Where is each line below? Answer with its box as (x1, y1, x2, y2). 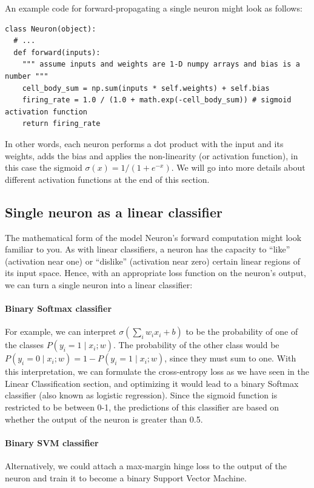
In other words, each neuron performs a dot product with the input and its (5, 137, 284, 150)
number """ (5, 71, 48, 81)
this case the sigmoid (5, 161, 82, 174)
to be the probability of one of (185, 325, 298, 338)
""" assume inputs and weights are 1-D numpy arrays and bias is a (22, 60, 300, 69)
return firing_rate (22, 119, 101, 128)
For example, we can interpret (5, 325, 116, 338)
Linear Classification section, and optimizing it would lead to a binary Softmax (5, 377, 299, 389)
